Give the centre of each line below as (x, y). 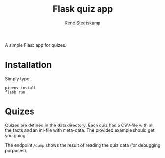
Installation (29, 65)
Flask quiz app (83, 9)
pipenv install (21, 88)
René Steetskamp (83, 23)
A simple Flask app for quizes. (36, 45)
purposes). (16, 150)
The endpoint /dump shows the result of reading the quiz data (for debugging (83, 145)
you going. (16, 135)
